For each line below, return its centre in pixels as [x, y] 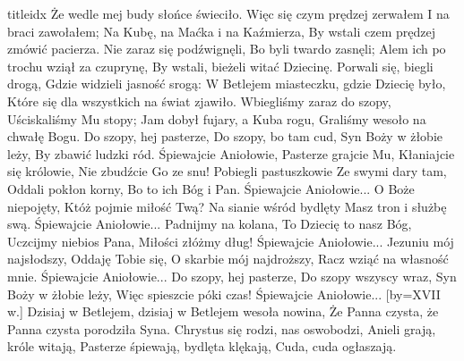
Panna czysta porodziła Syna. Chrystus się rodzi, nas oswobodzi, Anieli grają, [222, 328]
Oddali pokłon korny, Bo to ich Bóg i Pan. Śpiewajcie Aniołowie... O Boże [211, 188]
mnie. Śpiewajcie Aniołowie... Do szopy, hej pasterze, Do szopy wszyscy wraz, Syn [232, 276]
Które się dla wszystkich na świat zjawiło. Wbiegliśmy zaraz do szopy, [199, 101]
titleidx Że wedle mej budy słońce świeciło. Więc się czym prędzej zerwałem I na [228, 13]
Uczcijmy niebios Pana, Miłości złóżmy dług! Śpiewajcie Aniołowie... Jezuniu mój [231, 241]
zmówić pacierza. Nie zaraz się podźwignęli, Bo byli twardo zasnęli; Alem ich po [227, 49]
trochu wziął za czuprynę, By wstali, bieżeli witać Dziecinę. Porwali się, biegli [220, 66]
